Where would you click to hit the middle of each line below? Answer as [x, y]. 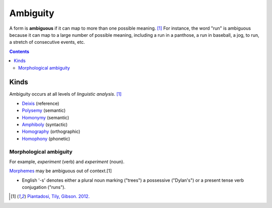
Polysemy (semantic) [44, 110]
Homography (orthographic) [51, 131]
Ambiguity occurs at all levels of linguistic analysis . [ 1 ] [65, 94]
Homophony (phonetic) [46, 138]
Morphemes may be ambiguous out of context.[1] [60, 171]
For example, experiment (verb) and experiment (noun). [67, 162]
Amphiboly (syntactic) [45, 124]
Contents [19, 51]
